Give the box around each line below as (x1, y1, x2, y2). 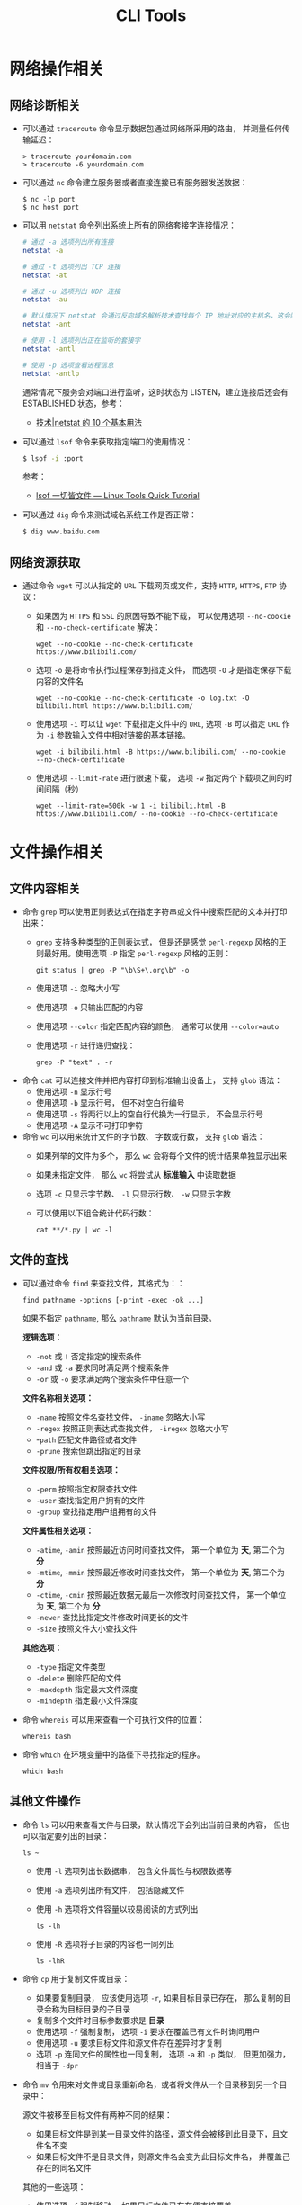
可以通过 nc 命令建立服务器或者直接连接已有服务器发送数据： (22, 177, 248, 187)
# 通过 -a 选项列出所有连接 (22, 238, 114, 246)
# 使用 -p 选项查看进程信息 (22, 361, 114, 370)
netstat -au (22, 295, 67, 304)
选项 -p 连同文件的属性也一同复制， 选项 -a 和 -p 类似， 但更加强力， (35, 2048, 291, 2059)
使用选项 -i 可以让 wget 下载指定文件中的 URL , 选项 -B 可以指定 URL (35, 719, 280, 730)
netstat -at (22, 271, 67, 280)
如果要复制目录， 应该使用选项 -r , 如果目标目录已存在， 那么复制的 (35, 1992, 284, 2003)
